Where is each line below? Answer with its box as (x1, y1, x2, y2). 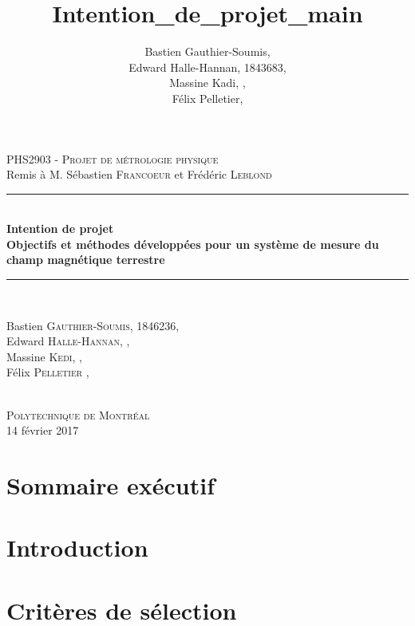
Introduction (6, 531, 148, 564)
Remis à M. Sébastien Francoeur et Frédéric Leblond (6, 166, 272, 183)
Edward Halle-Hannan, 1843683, (128, 58, 287, 75)
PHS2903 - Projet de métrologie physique (6, 150, 219, 167)
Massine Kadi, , (169, 74, 246, 91)
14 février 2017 (6, 422, 79, 439)
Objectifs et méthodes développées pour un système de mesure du (6, 235, 379, 252)
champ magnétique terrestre (6, 251, 165, 268)
